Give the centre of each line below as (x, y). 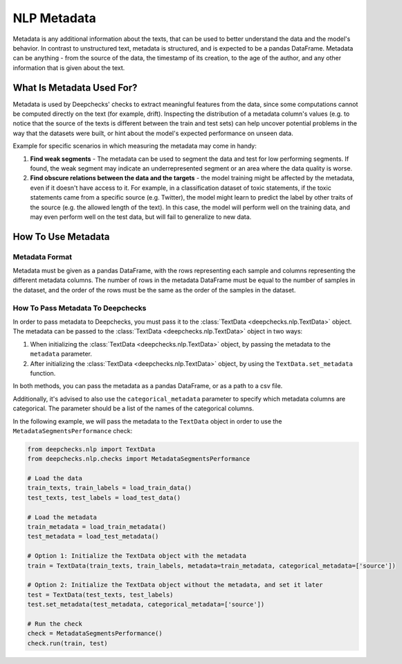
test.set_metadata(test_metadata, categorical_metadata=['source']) (146, 604)
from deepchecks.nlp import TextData (91, 449)
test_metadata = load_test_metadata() (93, 536)
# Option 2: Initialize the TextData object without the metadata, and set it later (175, 585)
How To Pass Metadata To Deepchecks (80, 308)
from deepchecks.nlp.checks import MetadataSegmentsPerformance (139, 459)
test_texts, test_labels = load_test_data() (104, 498)
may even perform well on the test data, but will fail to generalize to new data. (141, 217)
